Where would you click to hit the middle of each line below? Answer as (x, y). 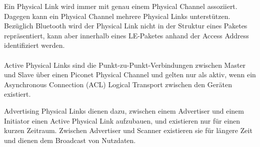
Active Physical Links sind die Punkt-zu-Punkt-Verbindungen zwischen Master (125, 65)
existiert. (17, 94)
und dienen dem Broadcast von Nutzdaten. (70, 140)
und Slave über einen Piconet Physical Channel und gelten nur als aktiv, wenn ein (130, 74)
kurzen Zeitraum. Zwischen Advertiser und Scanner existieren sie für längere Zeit (128, 130)
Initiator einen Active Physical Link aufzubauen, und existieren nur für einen (122, 120)
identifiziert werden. (34, 45)
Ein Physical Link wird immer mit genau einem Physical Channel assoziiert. (121, 6)
